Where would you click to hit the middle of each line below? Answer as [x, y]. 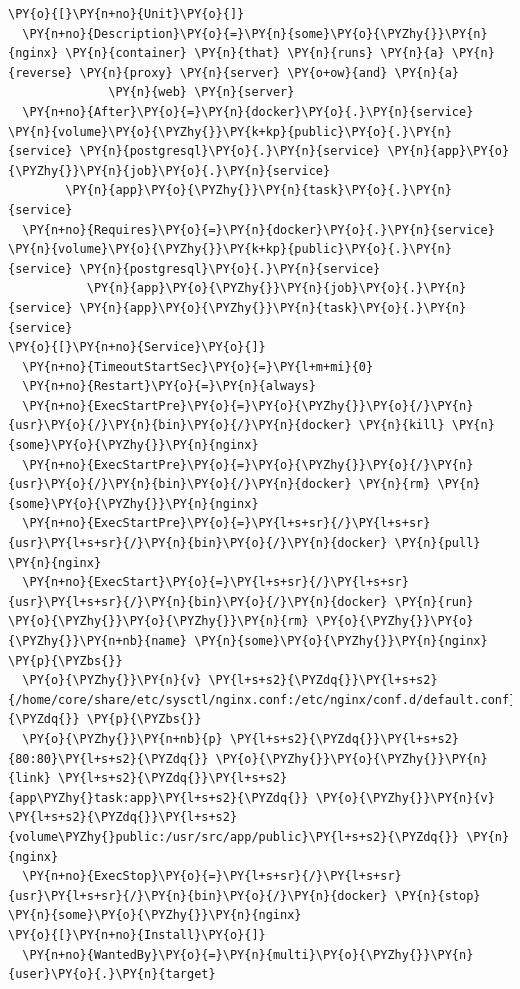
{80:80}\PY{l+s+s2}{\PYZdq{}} [108, 758]
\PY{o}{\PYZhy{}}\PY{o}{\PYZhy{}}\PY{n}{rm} [158, 621]
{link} [29, 778]
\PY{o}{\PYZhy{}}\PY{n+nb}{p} [122, 738]
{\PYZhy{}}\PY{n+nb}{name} [97, 641]
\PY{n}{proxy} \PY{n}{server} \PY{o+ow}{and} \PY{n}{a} [269, 72]
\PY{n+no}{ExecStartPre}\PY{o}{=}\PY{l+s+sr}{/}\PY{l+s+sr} [226, 523]
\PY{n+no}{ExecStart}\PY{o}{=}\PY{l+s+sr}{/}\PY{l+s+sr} [215, 582]
